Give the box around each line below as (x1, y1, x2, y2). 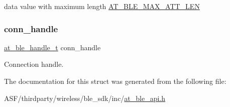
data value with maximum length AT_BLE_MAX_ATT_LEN (4, 1, 200, 11)
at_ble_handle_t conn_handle (4, 42, 101, 52)
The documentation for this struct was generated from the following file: (4, 76, 226, 86)
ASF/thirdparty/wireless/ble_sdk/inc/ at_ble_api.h (4, 92, 166, 103)
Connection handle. (4, 59, 64, 69)
